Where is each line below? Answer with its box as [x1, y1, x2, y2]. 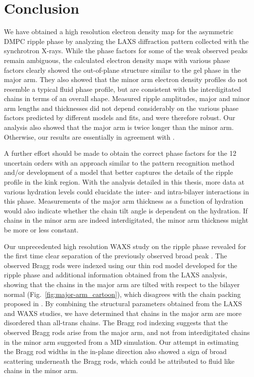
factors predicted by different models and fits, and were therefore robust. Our [4, 112, 235, 123]
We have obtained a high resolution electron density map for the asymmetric [4, 26, 233, 37]
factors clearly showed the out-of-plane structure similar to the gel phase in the [4, 64, 241, 75]
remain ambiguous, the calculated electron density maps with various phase [4, 55, 230, 65]
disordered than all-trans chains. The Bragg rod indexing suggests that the [4, 317, 228, 328]
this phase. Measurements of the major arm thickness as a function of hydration [4, 196, 244, 206]
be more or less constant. [4, 225, 79, 234]
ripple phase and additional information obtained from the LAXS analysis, [4, 270, 227, 280]
